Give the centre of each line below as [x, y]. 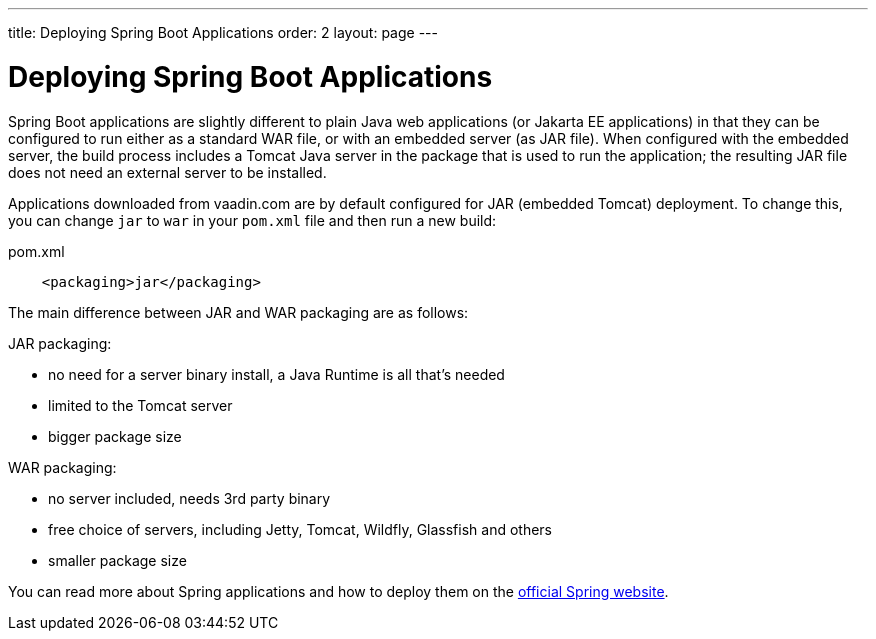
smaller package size [117, 560]
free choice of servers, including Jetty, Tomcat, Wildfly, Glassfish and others [300, 529]
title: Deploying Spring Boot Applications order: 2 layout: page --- [223, 32]
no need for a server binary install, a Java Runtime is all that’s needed [276, 374]
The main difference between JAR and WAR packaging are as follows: [238, 312]
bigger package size [115, 436]
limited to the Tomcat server [140, 405]
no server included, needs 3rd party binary [189, 498]
